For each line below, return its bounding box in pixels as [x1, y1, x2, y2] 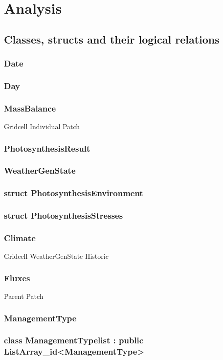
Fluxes [4, 271, 30, 284]
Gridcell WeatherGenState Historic [4, 251, 109, 261]
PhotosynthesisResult [4, 142, 90, 154]
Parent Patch [4, 291, 44, 301]
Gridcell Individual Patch [4, 121, 80, 132]
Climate [4, 231, 36, 244]
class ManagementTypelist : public [4, 334, 144, 346]
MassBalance [4, 102, 56, 114]
